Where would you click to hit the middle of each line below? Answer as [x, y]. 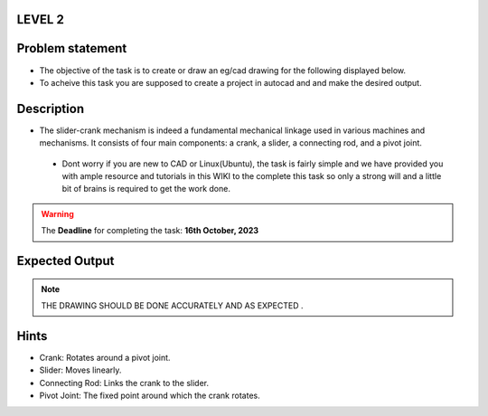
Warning [57, 213]
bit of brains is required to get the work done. [146, 189]
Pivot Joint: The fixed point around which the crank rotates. [150, 396]
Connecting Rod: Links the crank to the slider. [124, 383]
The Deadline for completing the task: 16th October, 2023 [150, 231]
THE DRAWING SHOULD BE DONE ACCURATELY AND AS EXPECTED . [172, 305]
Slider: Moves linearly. [80, 370]
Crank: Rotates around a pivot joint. [105, 357]
